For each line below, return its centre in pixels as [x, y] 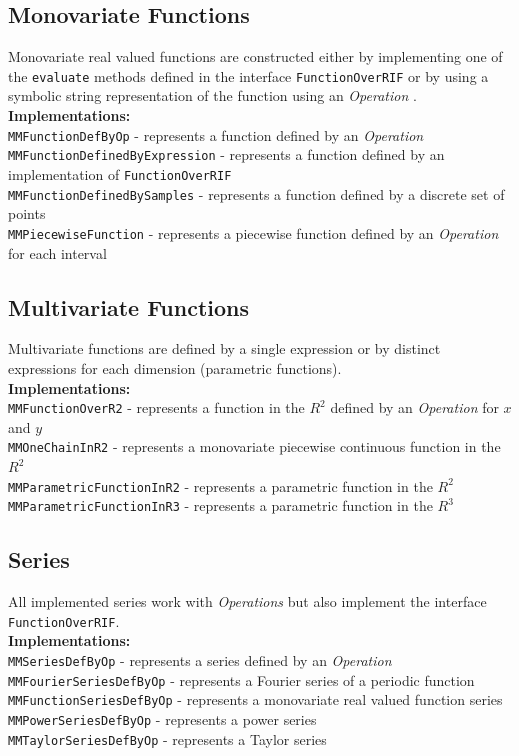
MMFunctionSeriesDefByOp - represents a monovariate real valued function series [255, 699]
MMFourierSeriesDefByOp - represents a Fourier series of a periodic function [241, 679]
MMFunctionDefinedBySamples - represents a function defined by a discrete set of [256, 193]
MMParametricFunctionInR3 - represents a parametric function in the [220, 505]
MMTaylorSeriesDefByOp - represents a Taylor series [167, 738]
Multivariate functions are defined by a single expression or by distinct [224, 348]
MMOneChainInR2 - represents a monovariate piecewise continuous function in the [254, 446]
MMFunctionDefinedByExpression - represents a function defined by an [226, 154]
